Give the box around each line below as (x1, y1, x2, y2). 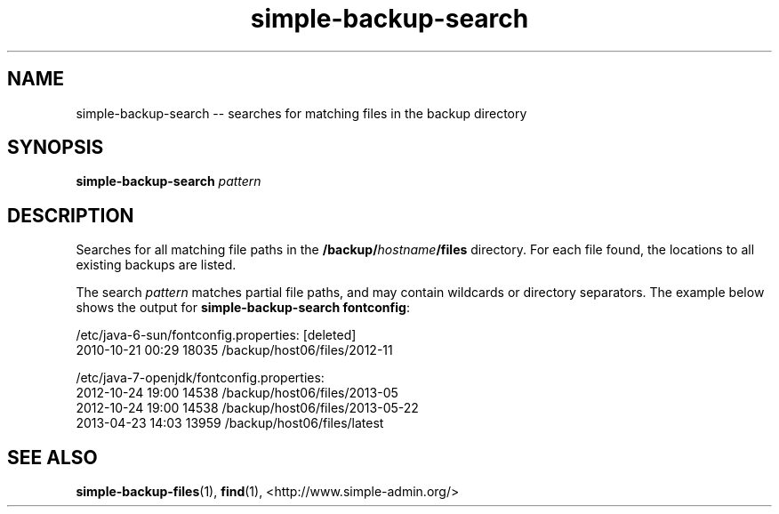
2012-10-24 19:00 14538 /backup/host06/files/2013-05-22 (76, 400, 419, 416)
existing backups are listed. (76, 257, 237, 273)
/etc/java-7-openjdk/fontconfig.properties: (76, 370, 325, 386)
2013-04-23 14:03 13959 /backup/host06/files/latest (76, 415, 384, 431)
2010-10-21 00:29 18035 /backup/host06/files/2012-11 (76, 342, 393, 358)
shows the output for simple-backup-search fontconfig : (76, 300, 410, 316)
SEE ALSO (7, 446, 98, 469)
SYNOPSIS (7, 136, 104, 159)
